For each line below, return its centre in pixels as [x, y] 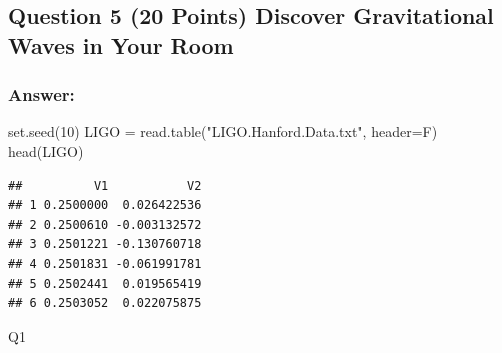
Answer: [41, 94]
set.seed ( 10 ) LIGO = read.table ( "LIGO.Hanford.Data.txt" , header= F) [223, 131]
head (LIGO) [46, 150]
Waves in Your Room [121, 44]
